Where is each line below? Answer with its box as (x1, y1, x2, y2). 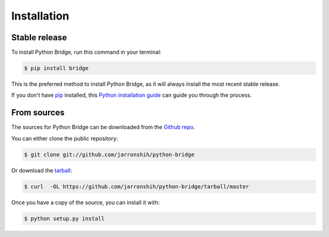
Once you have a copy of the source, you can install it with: (11, 199, 160, 206)
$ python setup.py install (24, 215, 105, 222)
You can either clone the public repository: (11, 135, 118, 142)
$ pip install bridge (24, 65, 89, 72)
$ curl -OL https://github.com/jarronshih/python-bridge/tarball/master (24, 183, 249, 190)
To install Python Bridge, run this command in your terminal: (11, 49, 161, 56)
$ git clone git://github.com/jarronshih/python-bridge (24, 151, 195, 158)
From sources (11, 107, 65, 118)
